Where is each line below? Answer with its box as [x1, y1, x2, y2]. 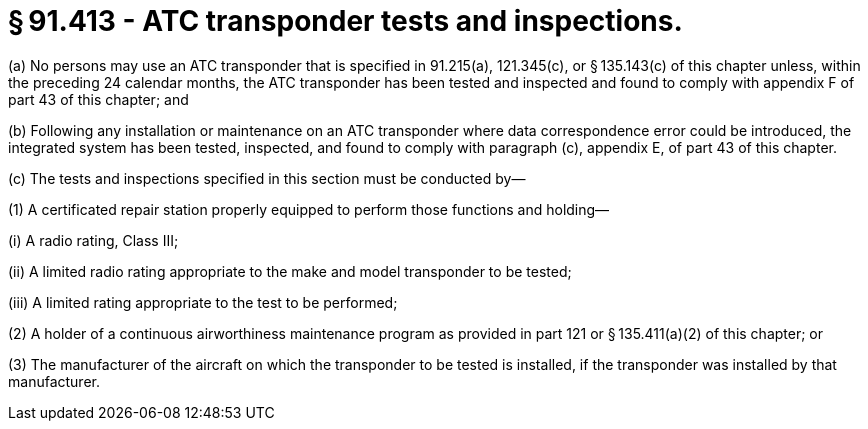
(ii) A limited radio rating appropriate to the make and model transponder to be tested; [8, 262, 572, 280]
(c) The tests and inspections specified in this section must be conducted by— [8, 169, 526, 187]
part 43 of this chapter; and [8, 90, 189, 108]
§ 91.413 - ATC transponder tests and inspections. [8, 4, 683, 38]
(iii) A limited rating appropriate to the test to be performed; [8, 293, 398, 311]
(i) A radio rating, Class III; [8, 231, 179, 249]
